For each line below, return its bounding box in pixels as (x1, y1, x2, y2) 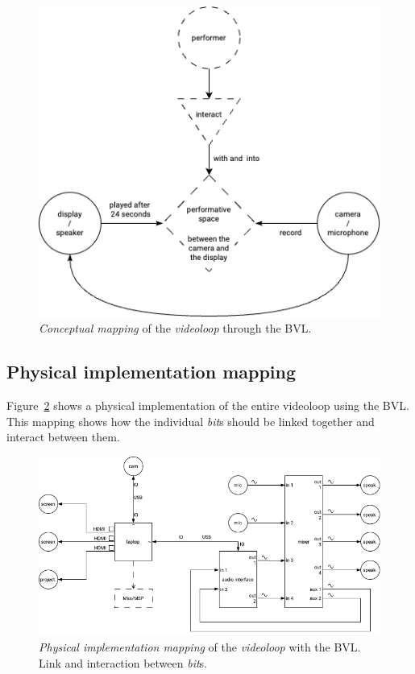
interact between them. (6, 428, 120, 445)
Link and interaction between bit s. (39, 654, 207, 671)
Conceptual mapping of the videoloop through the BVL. (39, 320, 312, 337)
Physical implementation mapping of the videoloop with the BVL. (39, 638, 361, 655)
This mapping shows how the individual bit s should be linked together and (6, 412, 375, 429)
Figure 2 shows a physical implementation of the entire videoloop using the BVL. (6, 397, 409, 414)
